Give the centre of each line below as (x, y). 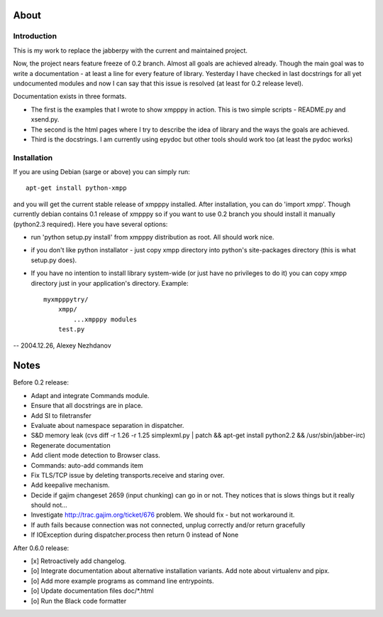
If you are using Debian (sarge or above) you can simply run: (102, 172)
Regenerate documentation (71, 445)
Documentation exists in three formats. (70, 97)
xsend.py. (45, 119)
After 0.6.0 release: (41, 548)
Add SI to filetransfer (61, 415)
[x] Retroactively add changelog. (79, 561)
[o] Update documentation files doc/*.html (92, 591)
